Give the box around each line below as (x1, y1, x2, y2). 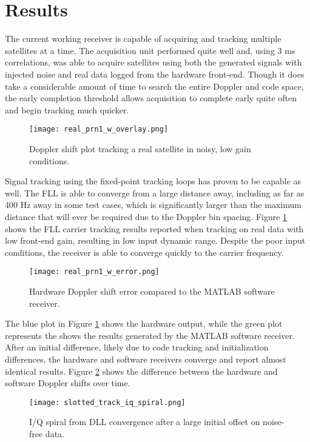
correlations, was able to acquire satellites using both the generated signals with (5, 56, 302, 69)
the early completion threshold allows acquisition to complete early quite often (5, 92, 297, 104)
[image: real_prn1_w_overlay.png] (29, 125, 169, 134)
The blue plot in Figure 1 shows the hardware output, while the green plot (5, 317, 283, 330)
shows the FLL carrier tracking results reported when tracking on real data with (5, 222, 304, 235)
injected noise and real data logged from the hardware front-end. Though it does (5, 67, 305, 80)
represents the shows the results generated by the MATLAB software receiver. (5, 329, 295, 341)
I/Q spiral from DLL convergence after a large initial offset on (29, 415, 260, 428)
